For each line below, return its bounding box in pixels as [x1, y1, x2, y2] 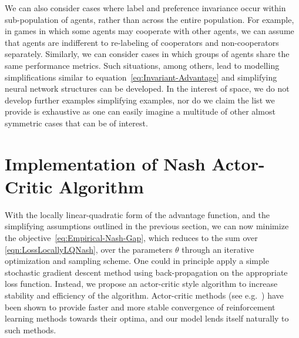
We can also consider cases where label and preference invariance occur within [5, 2, 286, 14]
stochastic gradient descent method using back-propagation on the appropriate [5, 266, 288, 278]
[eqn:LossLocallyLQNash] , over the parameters [5, 243, 173, 255]
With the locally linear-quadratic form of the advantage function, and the [5, 208, 270, 220]
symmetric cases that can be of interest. [5, 116, 148, 129]
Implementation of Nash [5, 151, 206, 175]
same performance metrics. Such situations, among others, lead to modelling [5, 59, 280, 71]
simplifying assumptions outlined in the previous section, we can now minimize [5, 220, 289, 232]
